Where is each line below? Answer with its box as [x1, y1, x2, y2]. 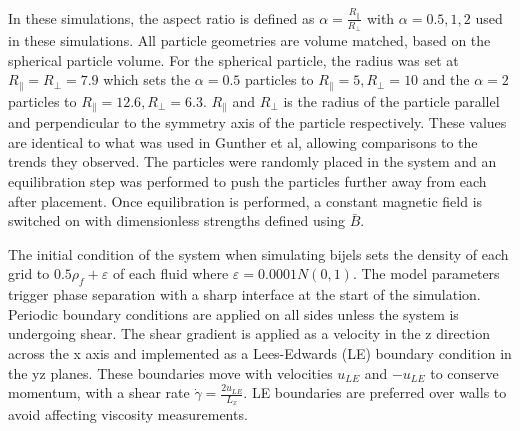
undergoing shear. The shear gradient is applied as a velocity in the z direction [8, 323, 490, 344]
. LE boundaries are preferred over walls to [243, 382, 507, 403]
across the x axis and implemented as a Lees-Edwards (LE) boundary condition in [8, 343, 512, 364]
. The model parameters [352, 263, 500, 284]
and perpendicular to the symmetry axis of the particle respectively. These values [8, 112, 507, 133]
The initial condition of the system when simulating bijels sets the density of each [8, 243, 509, 264]
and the [422, 69, 470, 90]
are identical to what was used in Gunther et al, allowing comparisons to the [8, 131, 478, 152]
